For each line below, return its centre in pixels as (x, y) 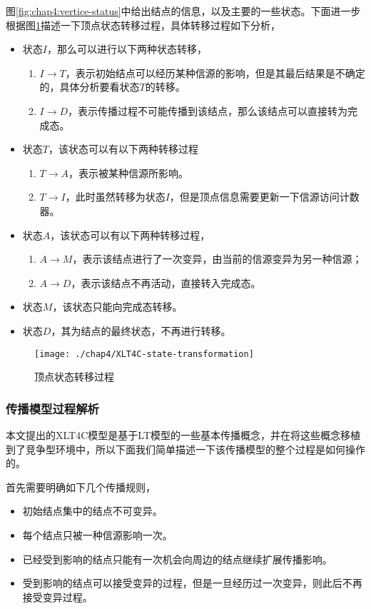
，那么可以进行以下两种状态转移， (127, 49)
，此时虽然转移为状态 (115, 197)
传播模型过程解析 (52, 408)
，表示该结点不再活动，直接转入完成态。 (166, 282)
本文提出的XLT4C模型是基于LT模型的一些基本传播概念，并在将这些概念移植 (183, 434)
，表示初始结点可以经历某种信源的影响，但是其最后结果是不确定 (215, 72)
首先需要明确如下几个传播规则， (81, 487)
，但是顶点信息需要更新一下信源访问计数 (264, 197)
